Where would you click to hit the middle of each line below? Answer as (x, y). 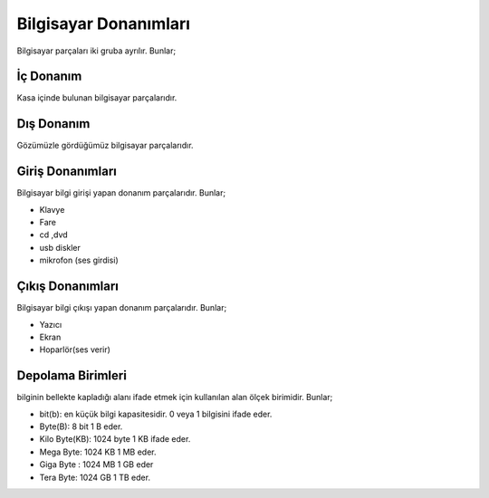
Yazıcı (51, 324)
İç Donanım (49, 77)
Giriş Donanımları (67, 172)
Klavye (52, 209)
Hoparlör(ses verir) (75, 350)
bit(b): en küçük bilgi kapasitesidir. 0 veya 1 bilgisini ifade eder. (156, 414)
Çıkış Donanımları (68, 287)
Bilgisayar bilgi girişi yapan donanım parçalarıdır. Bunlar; (121, 193)
